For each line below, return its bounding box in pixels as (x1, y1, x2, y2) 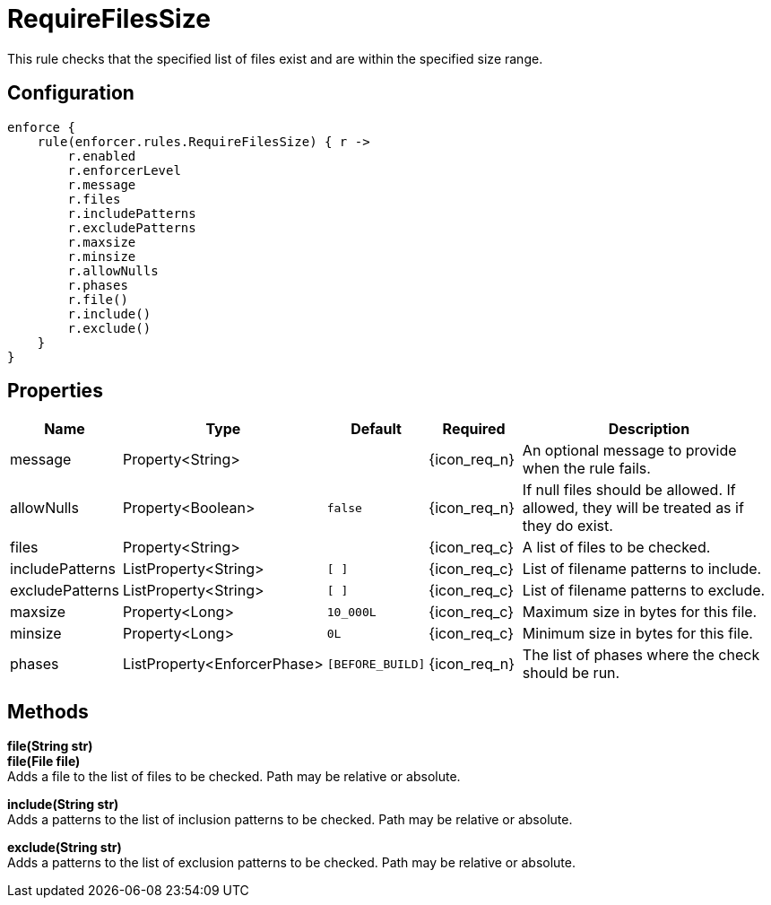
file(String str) (7, 738, 93, 754)
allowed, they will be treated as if (522, 499, 744, 518)
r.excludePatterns (67, 220, 196, 235)
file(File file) (7, 753, 81, 770)
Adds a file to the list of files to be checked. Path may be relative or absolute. (7, 769, 461, 785)
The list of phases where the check (522, 646, 760, 665)
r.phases (67, 277, 128, 292)
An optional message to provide (522, 441, 737, 460)
